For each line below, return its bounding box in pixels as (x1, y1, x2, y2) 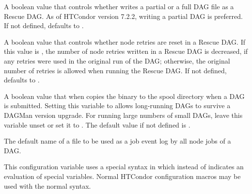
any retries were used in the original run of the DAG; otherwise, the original (4, 55, 230, 65)
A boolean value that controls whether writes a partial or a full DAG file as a (4, 1, 234, 11)
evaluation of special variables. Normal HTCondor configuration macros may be (4, 171, 241, 181)
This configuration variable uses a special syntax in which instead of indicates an (4, 162, 244, 172)
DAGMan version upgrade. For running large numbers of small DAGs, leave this (4, 110, 243, 120)
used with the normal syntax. (4, 180, 91, 191)
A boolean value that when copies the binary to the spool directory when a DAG (4, 91, 245, 101)
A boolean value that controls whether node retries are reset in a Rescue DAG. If (4, 36, 245, 47)
